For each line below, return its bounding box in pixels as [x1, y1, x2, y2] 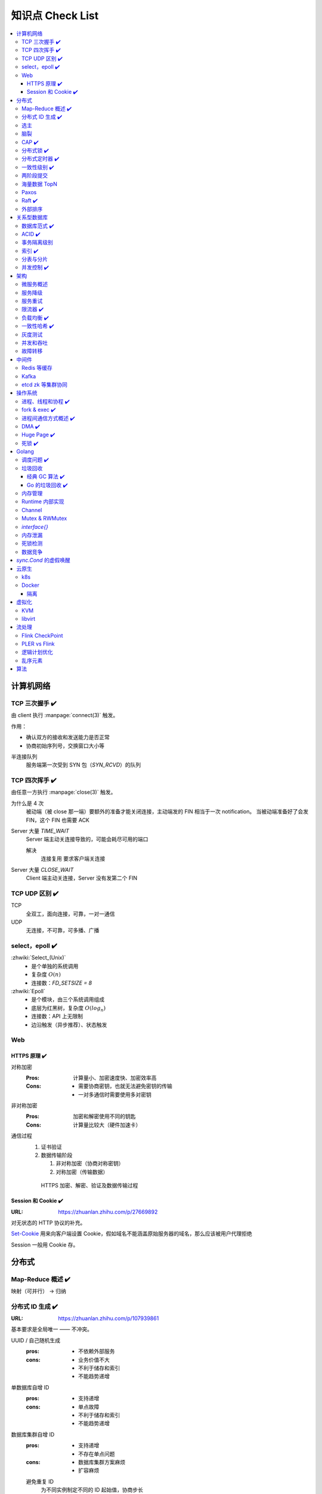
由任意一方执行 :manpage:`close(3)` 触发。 [11, 789, 116, 796]
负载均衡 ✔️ [21, 314, 49, 321]
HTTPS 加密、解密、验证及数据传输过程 [41, 1182, 138, 1189]
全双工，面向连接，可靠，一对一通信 [26, 910, 115, 917]
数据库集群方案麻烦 [78, 1458, 125, 1465]
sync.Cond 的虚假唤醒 [16, 556, 71, 564]
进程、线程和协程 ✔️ [21, 397, 70, 405]
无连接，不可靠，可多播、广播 [26, 927, 100, 934]
